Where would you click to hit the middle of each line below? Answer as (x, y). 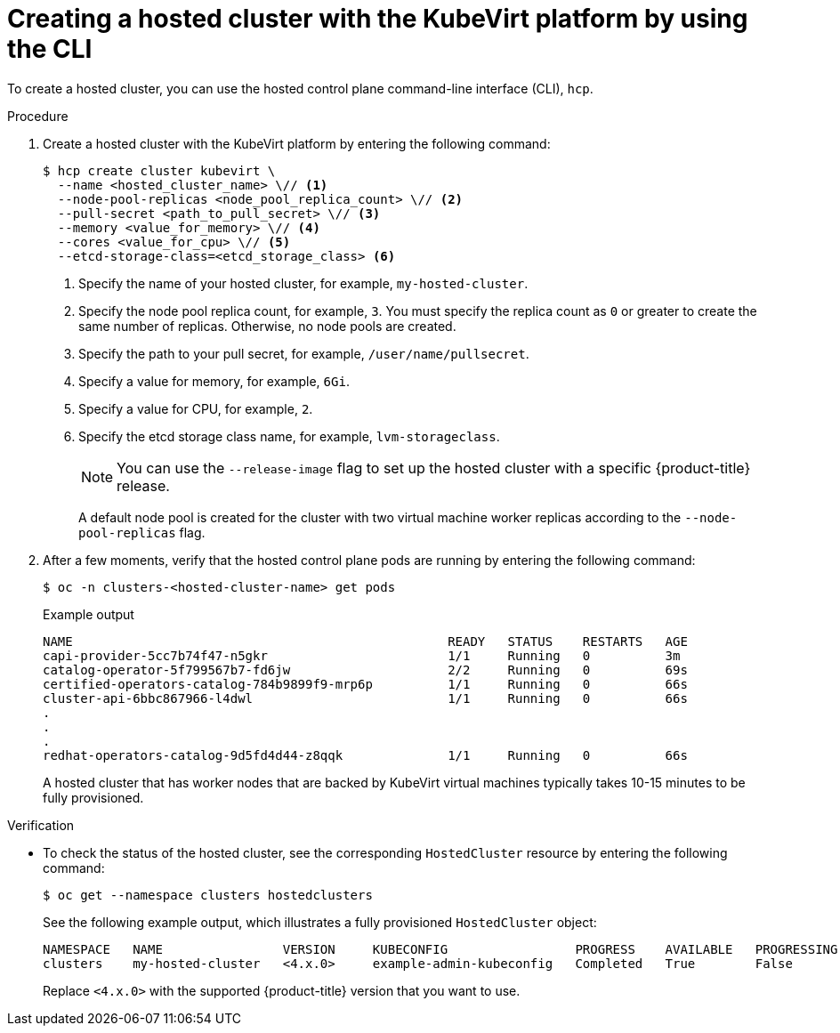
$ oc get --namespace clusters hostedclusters (208, 895)
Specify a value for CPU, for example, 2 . (196, 408)
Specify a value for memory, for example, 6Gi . (214, 381)
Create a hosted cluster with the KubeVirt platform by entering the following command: (297, 143)
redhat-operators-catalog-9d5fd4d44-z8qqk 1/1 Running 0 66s (365, 755)
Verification (41, 825)
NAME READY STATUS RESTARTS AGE (365, 641)
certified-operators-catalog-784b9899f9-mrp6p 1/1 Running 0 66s (365, 684)
